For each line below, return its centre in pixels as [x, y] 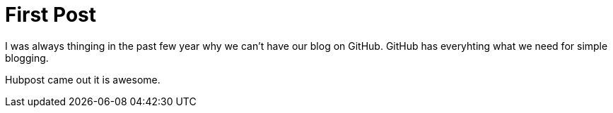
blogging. [27, 58]
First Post [51, 15]
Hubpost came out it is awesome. [83, 79]
